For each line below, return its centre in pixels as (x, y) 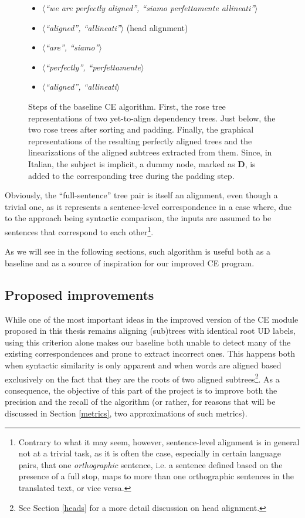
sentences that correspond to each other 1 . (79, 231)
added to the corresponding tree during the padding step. (131, 175)
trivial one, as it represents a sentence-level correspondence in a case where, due (148, 206)
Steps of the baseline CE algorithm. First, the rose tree (127, 106)
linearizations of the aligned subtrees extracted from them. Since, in (150, 152)
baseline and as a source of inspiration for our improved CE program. (130, 263)
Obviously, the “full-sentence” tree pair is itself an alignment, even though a (141, 195)
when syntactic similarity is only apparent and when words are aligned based (143, 365)
